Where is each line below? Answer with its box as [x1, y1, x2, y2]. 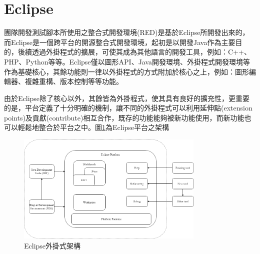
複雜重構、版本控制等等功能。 [24, 76, 123, 86]
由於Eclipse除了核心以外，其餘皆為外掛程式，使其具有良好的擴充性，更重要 [4, 92, 250, 103]
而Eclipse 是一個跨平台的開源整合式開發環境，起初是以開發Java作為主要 [4, 36, 235, 47]
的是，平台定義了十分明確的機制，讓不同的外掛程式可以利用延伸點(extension [4, 102, 252, 113]
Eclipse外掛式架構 [24, 240, 81, 250]
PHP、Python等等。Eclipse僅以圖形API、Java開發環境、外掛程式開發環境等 [4, 56, 250, 66]
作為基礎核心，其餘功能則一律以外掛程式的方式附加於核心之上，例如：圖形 [4, 66, 249, 76]
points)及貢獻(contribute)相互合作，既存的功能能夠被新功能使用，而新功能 [4, 112, 244, 122]
